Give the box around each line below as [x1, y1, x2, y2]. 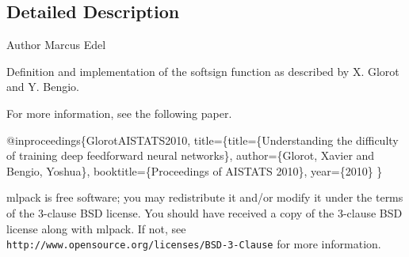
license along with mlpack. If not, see [6, 220, 186, 236]
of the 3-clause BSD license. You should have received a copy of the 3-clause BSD [6, 204, 403, 221]
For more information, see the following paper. [6, 104, 232, 121]
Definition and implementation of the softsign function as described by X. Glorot [6, 62, 399, 79]
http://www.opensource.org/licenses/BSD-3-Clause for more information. [6, 236, 381, 252]
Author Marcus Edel [6, 36, 106, 53]
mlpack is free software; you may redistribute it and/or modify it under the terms [6, 189, 403, 206]
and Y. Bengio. [6, 78, 79, 95]
